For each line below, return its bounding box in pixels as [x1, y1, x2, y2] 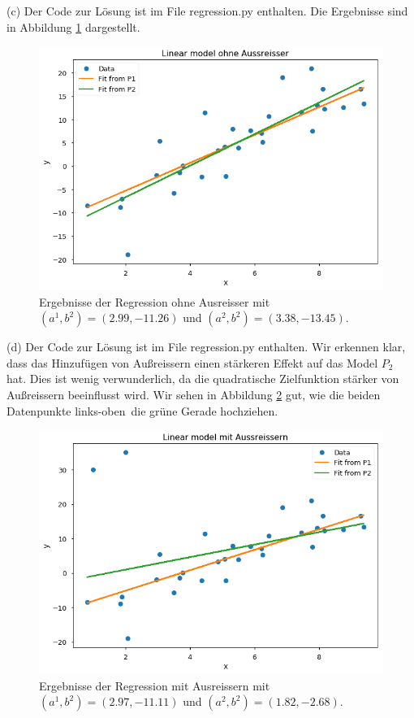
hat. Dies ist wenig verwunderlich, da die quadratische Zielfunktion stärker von [6, 370, 399, 387]
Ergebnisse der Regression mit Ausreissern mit [39, 677, 270, 694]
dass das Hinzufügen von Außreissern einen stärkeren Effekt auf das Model [6, 354, 378, 371]
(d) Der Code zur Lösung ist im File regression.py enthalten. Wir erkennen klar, [6, 338, 406, 355]
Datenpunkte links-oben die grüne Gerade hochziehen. [6, 402, 278, 419]
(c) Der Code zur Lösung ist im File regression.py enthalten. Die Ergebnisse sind [6, 2, 408, 19]
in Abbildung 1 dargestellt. [6, 18, 140, 35]
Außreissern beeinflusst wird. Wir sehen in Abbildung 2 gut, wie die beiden [6, 386, 381, 403]
